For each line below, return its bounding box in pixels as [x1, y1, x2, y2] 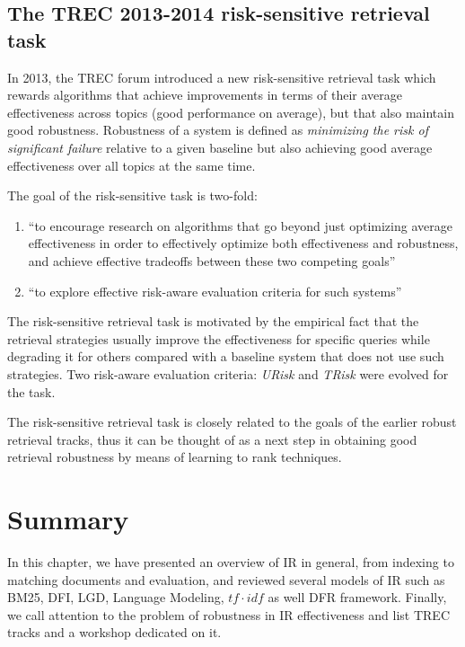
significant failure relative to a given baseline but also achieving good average [7, 137, 433, 156]
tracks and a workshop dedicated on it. [7, 623, 222, 642]
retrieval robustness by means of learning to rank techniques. [7, 448, 342, 466]
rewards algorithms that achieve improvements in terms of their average [7, 85, 402, 104]
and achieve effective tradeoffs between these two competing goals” [28, 251, 396, 270]
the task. [7, 382, 56, 401]
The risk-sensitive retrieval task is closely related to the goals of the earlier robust [7, 412, 457, 431]
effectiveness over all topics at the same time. [7, 155, 256, 174]
